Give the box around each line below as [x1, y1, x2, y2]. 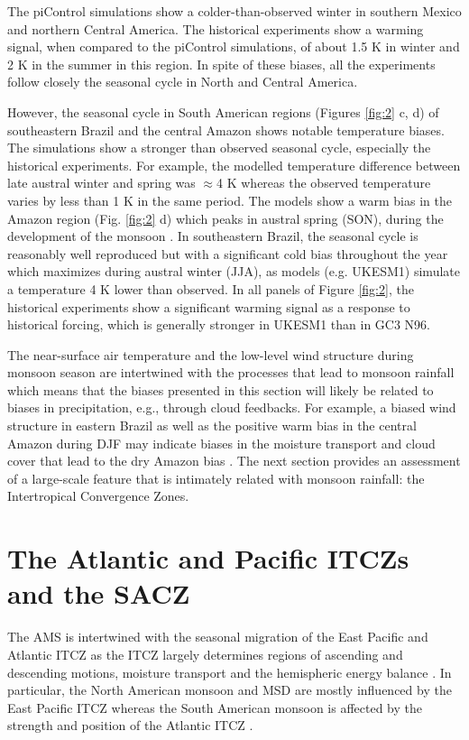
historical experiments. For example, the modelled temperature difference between [7, 155, 461, 174]
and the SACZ [7, 575, 190, 612]
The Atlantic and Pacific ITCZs [7, 540, 409, 577]
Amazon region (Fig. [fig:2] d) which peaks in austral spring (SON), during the [7, 208, 444, 227]
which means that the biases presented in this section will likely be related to [7, 380, 434, 399]
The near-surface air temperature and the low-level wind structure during [7, 345, 414, 364]
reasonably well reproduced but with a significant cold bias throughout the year [7, 244, 448, 263]
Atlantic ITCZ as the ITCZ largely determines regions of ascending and [7, 644, 403, 663]
